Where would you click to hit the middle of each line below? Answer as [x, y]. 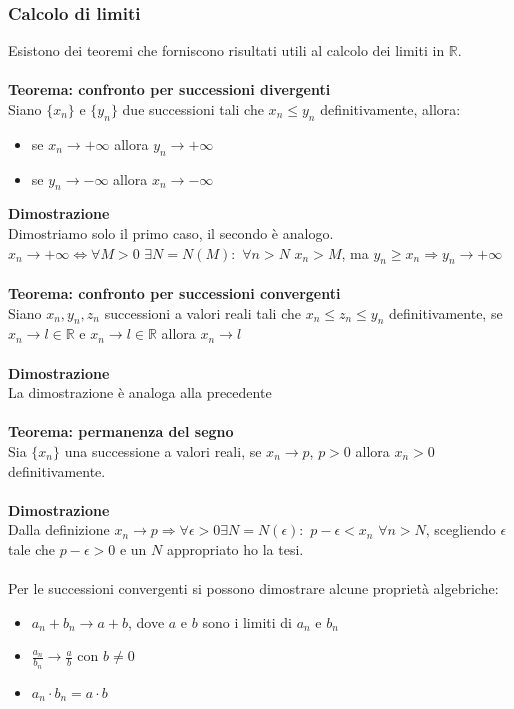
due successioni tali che [193, 109]
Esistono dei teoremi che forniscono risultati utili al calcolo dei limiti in [226, 50]
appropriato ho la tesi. [235, 548]
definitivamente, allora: [390, 109]
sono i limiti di [247, 621]
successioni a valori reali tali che [202, 312]
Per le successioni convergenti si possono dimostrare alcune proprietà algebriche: [253, 588]
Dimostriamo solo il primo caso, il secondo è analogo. [171, 232]
